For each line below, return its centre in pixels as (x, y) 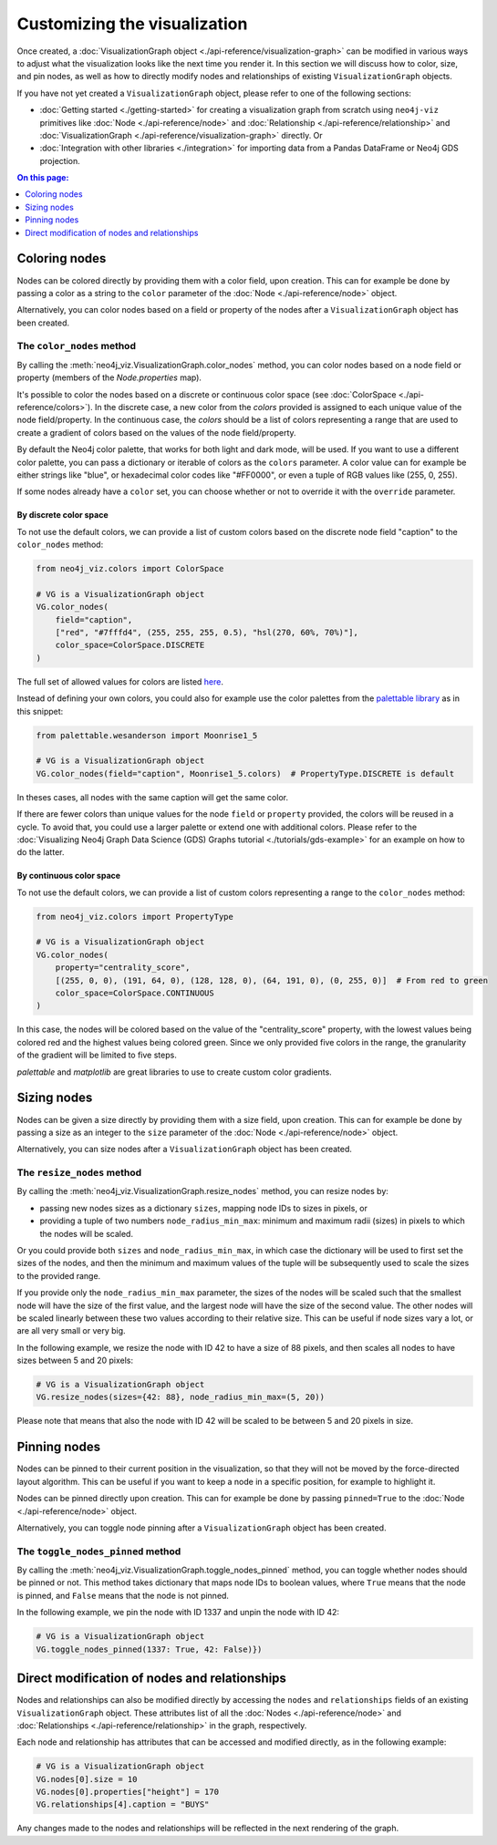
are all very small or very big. (72, 1331)
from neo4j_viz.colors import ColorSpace (130, 569)
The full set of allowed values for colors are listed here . (120, 681)
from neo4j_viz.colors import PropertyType (135, 917)
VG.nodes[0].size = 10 (87, 1779)
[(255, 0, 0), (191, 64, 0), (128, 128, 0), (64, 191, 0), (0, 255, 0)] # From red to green (271, 980)
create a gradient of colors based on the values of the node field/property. (156, 432)
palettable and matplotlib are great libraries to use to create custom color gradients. (174, 1072)
